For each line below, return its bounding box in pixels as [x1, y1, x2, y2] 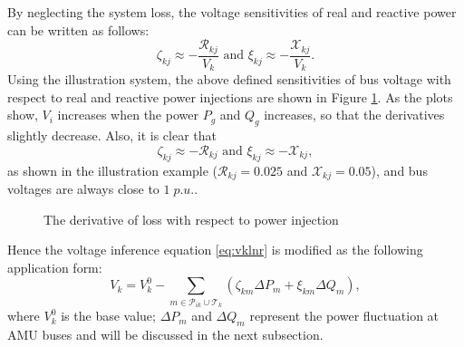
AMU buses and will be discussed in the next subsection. [7, 325, 324, 344]
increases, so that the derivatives [264, 105, 445, 124]
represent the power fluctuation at [249, 306, 440, 325]
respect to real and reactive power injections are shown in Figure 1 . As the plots [7, 87, 453, 106]
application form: [7, 257, 102, 276]
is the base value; [61, 306, 156, 325]
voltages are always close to [7, 178, 159, 198]
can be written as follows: [7, 20, 150, 39]
